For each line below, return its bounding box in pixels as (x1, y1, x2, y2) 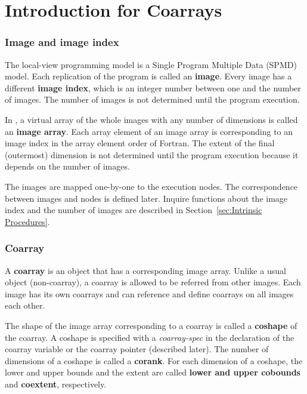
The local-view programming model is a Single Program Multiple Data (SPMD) (5, 58, 297, 70)
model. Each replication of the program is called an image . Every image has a (5, 70, 292, 82)
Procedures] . (5, 215, 50, 227)
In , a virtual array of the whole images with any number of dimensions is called (5, 113, 298, 125)
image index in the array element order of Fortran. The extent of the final (5, 137, 275, 149)
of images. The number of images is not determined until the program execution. (5, 93, 300, 106)
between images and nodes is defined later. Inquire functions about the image (5, 192, 288, 204)
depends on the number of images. (5, 160, 130, 173)
